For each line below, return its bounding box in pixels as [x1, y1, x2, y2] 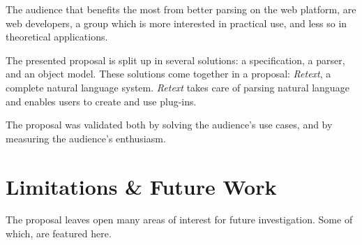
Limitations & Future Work [6, 172, 277, 200]
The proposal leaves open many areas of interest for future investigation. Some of [6, 212, 353, 227]
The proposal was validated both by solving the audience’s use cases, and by [6, 117, 333, 132]
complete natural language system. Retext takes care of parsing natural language [6, 80, 349, 94]
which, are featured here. [6, 226, 112, 241]
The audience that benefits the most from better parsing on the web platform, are [6, 2, 356, 16]
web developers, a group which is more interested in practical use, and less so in [6, 15, 347, 30]
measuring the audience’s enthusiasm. [6, 131, 166, 145]
